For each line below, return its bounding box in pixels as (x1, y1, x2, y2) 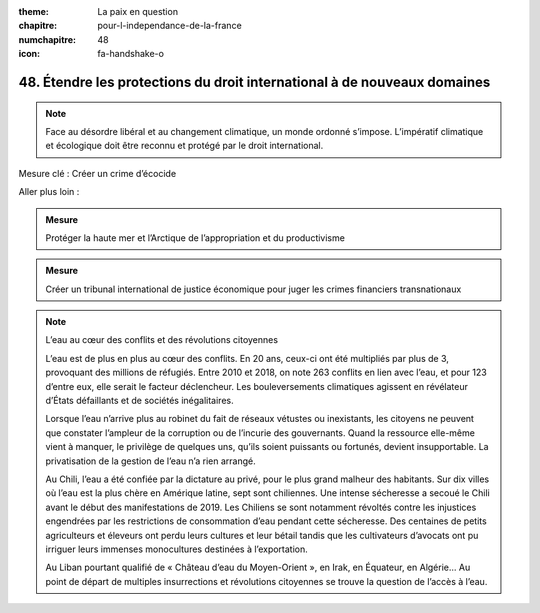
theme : (18, 6, 50, 17)
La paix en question (97, 6, 179, 17)
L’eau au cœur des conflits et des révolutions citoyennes (45, 334, 279, 346)
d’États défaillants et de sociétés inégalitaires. (45, 395, 234, 407)
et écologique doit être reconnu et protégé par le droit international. (45, 140, 324, 152)
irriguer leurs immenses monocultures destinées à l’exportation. (45, 543, 309, 555)
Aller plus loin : (18, 186, 80, 198)
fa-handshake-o (97, 48, 165, 60)
